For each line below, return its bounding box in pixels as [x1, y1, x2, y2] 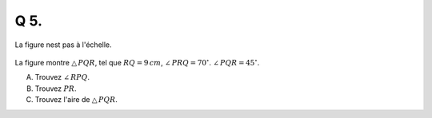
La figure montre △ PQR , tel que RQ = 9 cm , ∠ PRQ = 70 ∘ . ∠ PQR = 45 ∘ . [14, 57, 260, 67]
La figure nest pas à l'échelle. [14, 40, 112, 49]
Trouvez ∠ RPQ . [34, 73, 90, 82]
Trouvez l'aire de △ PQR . [34, 95, 118, 104]
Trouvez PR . [34, 84, 77, 93]
